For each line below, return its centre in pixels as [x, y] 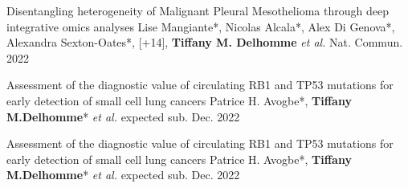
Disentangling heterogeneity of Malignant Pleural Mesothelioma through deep [198, 10]
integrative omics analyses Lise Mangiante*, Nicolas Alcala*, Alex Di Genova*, [201, 26]
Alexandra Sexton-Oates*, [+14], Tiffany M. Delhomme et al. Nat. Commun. [205, 42]
